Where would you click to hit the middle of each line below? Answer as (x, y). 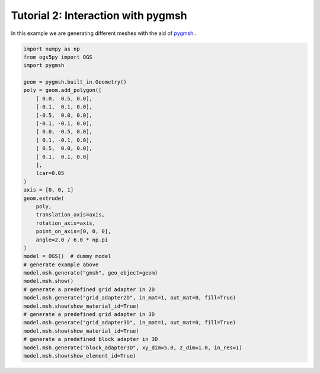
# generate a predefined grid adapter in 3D (89, 315)
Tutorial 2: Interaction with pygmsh (99, 15)
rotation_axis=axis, (66, 223)
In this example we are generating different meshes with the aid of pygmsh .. (104, 33)
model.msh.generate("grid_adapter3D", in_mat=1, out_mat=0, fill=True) (130, 323)
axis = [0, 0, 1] (49, 190)
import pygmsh (44, 66)
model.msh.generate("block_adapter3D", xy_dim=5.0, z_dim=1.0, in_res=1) (133, 348)
